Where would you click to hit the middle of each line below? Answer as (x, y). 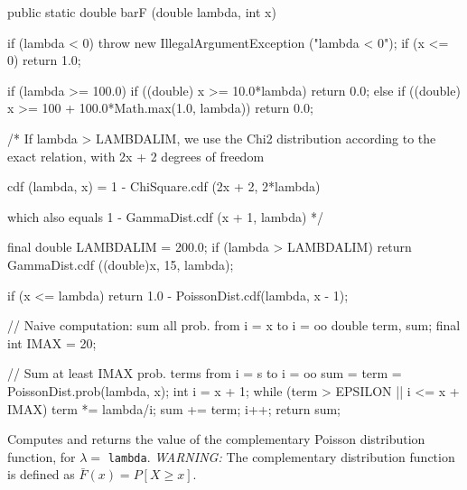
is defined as (41, 474)
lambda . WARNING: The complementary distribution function (281, 456)
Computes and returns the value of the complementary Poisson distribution (216, 439)
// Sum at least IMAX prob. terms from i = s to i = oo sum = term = (205, 373)
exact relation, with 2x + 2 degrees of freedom (136, 156)
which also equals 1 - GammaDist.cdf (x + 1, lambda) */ (166, 216)
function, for (42, 456)
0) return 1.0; (44, 60)
